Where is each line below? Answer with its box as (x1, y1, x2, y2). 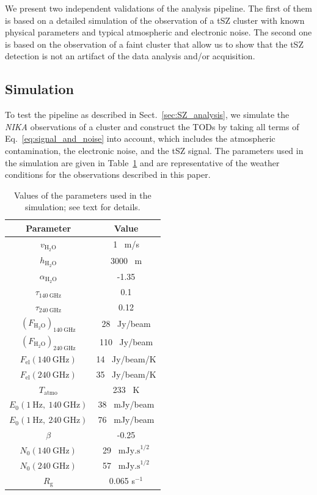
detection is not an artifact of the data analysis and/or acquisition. (5, 50, 255, 62)
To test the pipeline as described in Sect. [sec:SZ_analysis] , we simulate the (5, 108, 290, 121)
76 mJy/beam (98, 413, 155, 426)
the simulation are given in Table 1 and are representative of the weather (5, 156, 280, 169)
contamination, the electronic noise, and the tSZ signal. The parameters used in (5, 144, 304, 156)
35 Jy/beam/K (96, 367, 156, 380)
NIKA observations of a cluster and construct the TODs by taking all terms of (5, 120, 299, 133)
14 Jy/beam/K (96, 352, 156, 365)
